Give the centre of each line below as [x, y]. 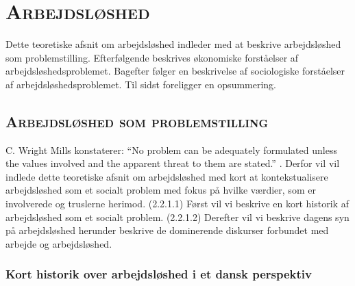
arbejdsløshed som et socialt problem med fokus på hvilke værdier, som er [161, 190]
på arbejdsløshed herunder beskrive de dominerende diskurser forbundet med [167, 230]
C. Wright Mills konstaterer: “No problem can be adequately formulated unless [171, 149]
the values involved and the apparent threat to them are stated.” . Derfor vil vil [173, 163]
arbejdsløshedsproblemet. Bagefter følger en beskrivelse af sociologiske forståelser [175, 71]
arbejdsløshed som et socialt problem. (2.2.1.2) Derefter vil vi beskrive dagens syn [177, 217]
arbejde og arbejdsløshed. [59, 243]
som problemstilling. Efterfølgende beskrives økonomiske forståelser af [152, 57]
